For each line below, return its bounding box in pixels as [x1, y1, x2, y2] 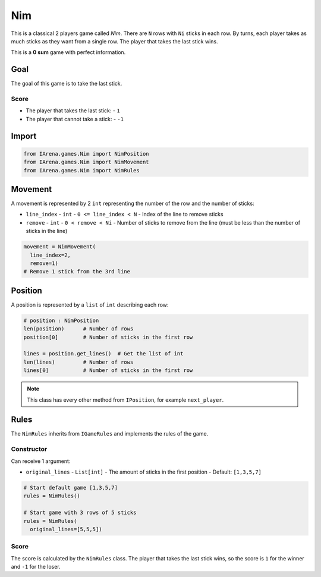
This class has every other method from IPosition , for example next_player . [27, 396, 224, 403]
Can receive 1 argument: [11, 458, 71, 465]
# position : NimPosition [23, 317, 99, 324]
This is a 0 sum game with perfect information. [11, 49, 126, 56]
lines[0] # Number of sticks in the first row [23, 367, 193, 374]
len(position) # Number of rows [23, 326, 134, 332]
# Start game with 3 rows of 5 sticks [23, 509, 137, 516]
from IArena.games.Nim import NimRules [23, 167, 140, 174]
